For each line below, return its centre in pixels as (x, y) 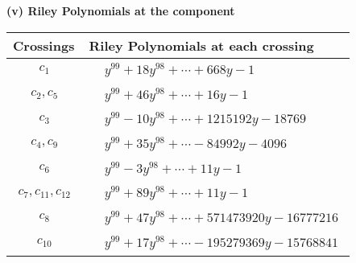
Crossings (44, 45)
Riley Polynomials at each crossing (201, 45)
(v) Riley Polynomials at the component (121, 10)
